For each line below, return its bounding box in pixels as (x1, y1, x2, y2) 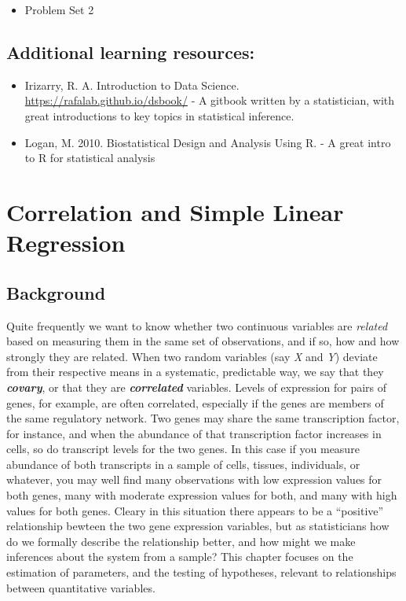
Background (6, 280, 106, 304)
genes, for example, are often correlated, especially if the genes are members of (6, 394, 384, 411)
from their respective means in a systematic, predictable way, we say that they (6, 363, 384, 380)
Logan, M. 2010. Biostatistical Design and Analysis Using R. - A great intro (24, 134, 391, 150)
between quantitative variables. (6, 579, 155, 595)
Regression (6, 227, 126, 259)
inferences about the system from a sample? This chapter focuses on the (6, 548, 353, 565)
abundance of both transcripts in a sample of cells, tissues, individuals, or (6, 455, 360, 472)
